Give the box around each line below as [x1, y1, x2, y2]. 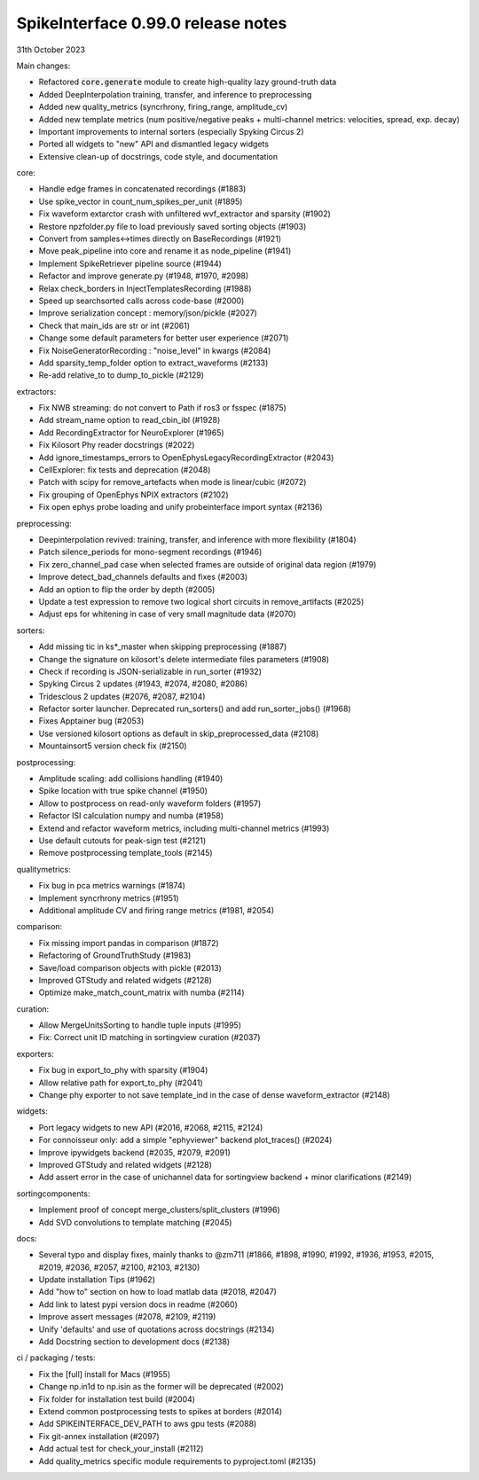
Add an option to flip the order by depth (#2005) [38, 583, 216, 594]
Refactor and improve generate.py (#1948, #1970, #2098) [38, 270, 249, 281]
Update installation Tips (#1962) [38, 1274, 155, 1285]
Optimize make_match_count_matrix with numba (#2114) [38, 987, 245, 998]
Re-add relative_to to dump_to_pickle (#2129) [38, 370, 204, 380]
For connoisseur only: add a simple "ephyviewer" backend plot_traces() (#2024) [38, 1135, 333, 1146]
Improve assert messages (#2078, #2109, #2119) [38, 1312, 216, 1322]
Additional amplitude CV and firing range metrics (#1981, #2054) [38, 904, 275, 915]
